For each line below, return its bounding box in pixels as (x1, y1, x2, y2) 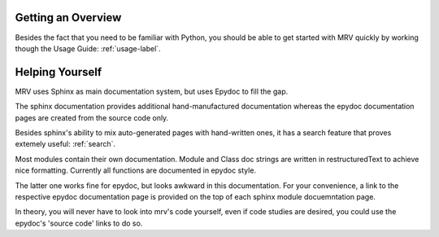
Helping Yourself (15, 65, 102, 79)
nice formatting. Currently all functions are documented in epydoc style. (15, 165, 256, 175)
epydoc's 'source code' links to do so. (15, 218, 143, 228)
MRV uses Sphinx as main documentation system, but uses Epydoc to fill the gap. (15, 86, 289, 96)
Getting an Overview (15, 11, 122, 24)
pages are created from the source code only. (15, 112, 169, 122)
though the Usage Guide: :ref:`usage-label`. (15, 43, 162, 53)
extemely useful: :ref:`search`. (15, 139, 116, 149)
